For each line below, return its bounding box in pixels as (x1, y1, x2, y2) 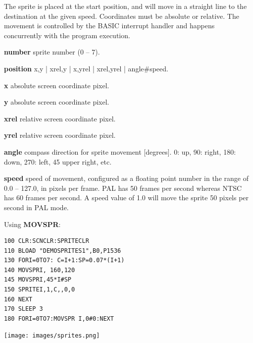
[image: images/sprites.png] (4, 332, 100, 340)
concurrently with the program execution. (4, 30, 130, 40)
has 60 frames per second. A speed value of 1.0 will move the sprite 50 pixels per (4, 192, 249, 203)
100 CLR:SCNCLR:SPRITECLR (4, 237, 89, 245)
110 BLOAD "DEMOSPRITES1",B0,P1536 (4, 247, 121, 254)
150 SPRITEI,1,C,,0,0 (4, 286, 75, 293)
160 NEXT (4, 295, 33, 303)
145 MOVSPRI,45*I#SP (4, 276, 72, 284)
